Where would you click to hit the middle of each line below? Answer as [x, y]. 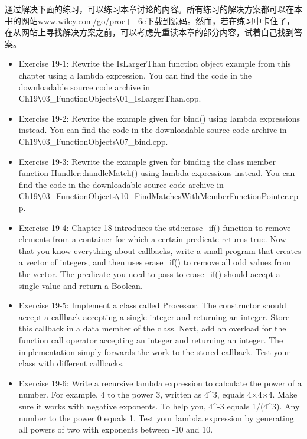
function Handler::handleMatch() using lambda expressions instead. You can [157, 173]
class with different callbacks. [71, 363]
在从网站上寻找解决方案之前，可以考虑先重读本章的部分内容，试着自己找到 [149, 32]
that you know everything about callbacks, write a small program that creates [160, 250]
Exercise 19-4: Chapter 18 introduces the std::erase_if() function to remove [155, 227]
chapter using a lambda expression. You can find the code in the [135, 75]
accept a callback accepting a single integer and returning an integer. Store [154, 316]
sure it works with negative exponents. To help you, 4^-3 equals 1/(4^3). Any [159, 406]
